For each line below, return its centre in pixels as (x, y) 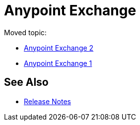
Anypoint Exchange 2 (59, 48)
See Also (26, 82)
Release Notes (47, 101)
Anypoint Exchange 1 (58, 63)
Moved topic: (25, 32)
